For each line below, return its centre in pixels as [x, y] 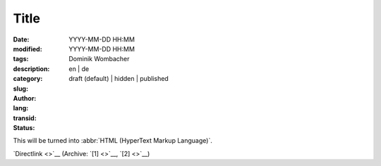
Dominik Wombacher [99, 59]
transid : [25, 118]
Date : [21, 39]
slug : [20, 89]
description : [31, 69]
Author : [25, 98]
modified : [28, 49]
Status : [24, 128]
